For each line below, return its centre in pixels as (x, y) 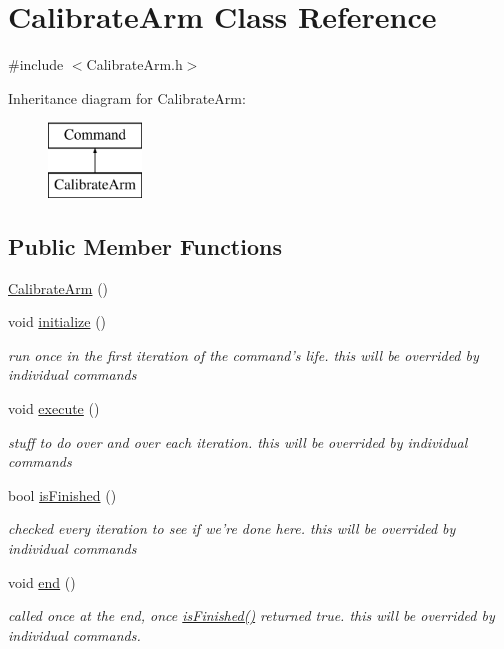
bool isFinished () (62, 494)
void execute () (54, 408)
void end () (42, 581)
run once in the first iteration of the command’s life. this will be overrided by (243, 354)
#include (36, 64)
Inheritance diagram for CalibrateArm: (127, 97)
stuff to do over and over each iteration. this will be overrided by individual (238, 441)
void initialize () (57, 321)
